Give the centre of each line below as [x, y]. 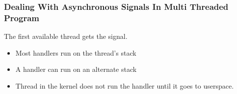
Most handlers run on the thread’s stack [76, 52]
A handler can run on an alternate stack [76, 69]
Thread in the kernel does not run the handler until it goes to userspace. [125, 85]
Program [22, 17]
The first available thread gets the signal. [66, 36]
